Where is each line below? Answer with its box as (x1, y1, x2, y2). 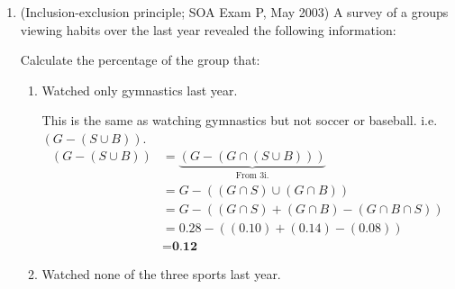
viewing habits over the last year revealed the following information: (20, 20, 396, 39)
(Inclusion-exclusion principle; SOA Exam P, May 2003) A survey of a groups (20, 3, 449, 21)
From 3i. (235, 171, 269, 181)
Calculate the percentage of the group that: (20, 50, 260, 69)
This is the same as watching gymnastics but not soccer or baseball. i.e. (41, 111, 438, 130)
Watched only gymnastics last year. (41, 80, 238, 99)
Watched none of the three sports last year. (41, 265, 281, 284)
